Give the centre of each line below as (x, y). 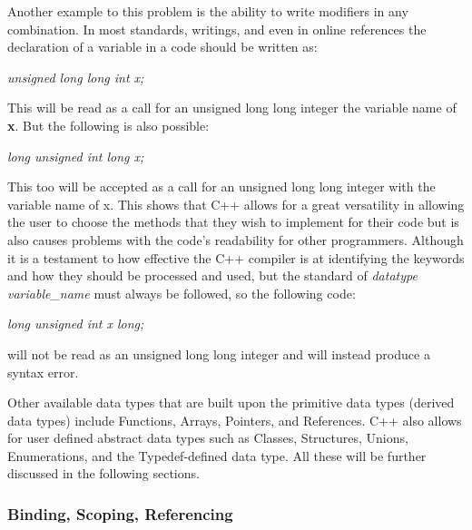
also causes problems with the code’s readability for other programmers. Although (236, 239)
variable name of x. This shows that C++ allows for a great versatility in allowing (236, 204)
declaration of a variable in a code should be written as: (162, 47)
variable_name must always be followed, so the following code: (182, 293)
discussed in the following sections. (103, 473)
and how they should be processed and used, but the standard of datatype (212, 275)
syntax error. (43, 372)
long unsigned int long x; (76, 156)
